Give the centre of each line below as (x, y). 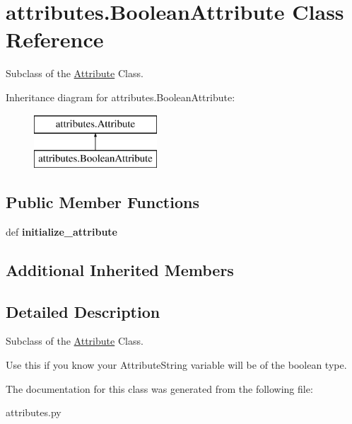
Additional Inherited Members (120, 269)
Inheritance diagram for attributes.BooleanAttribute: (121, 97)
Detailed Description (83, 311)
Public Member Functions (102, 202)
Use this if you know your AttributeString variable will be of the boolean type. (176, 365)
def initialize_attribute (61, 231)
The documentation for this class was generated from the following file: (159, 388)
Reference (55, 39)
